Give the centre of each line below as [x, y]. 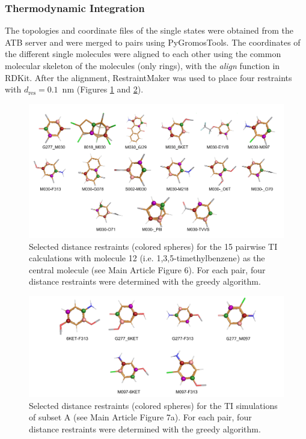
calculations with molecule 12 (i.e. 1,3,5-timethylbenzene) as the [147, 258]
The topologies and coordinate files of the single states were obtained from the [149, 30]
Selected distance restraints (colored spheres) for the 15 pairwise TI [153, 246]
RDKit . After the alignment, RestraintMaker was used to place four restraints [148, 77]
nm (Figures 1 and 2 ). [103, 89]
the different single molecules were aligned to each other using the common [143, 54]
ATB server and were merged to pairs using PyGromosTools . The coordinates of [153, 42]
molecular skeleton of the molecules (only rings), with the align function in [142, 65]
